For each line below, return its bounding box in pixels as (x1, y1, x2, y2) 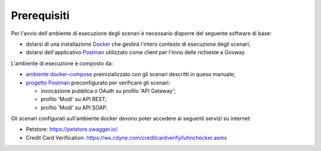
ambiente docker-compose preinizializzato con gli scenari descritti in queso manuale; (26, 71, 235, 78)
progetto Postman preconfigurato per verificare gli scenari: (26, 79, 171, 86)
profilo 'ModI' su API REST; (40, 96, 107, 103)
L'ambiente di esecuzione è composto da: (11, 59, 114, 67)
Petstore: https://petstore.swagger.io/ (26, 125, 118, 133)
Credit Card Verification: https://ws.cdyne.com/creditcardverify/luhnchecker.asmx (26, 134, 227, 141)
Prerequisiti (11, 9, 70, 22)
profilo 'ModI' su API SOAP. (40, 104, 108, 111)
